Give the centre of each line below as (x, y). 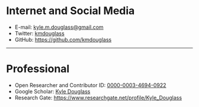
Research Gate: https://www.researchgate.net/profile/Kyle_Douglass (98, 98)
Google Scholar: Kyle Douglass (52, 91)
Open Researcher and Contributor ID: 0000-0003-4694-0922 (91, 85)
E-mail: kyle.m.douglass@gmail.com (59, 27)
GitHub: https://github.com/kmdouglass (63, 39)
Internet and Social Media (70, 11)
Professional (38, 69)
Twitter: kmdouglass (40, 33)
